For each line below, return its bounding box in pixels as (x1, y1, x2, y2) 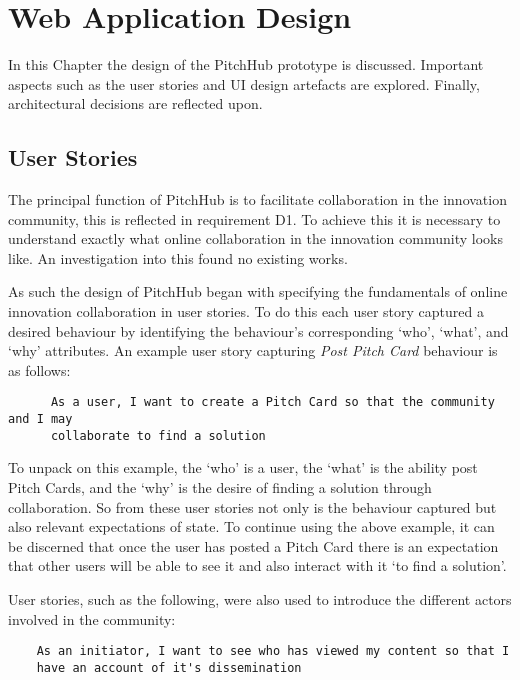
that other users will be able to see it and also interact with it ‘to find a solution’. (8, 555, 507, 576)
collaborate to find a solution (50, 428, 266, 443)
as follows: (8, 359, 71, 380)
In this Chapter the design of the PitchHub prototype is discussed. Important (8, 54, 484, 75)
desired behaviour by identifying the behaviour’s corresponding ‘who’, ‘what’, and (8, 320, 509, 341)
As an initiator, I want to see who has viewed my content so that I (36, 644, 510, 659)
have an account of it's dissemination (36, 660, 302, 675)
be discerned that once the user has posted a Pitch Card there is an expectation (8, 535, 499, 556)
